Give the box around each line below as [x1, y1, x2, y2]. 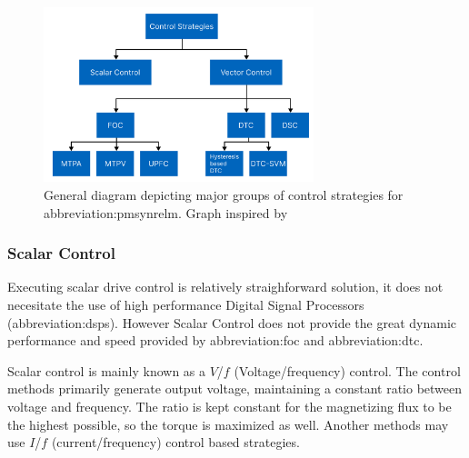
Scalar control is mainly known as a [7, 361, 206, 380]
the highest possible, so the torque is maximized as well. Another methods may [7, 414, 449, 433]
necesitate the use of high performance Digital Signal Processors [7, 295, 364, 314]
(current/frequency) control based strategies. [51, 433, 300, 452]
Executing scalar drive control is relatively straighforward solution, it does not [7, 277, 444, 296]
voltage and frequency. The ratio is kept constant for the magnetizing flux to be [7, 397, 452, 416]
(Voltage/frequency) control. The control [234, 361, 461, 380]
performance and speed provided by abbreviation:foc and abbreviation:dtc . [7, 331, 424, 350]
